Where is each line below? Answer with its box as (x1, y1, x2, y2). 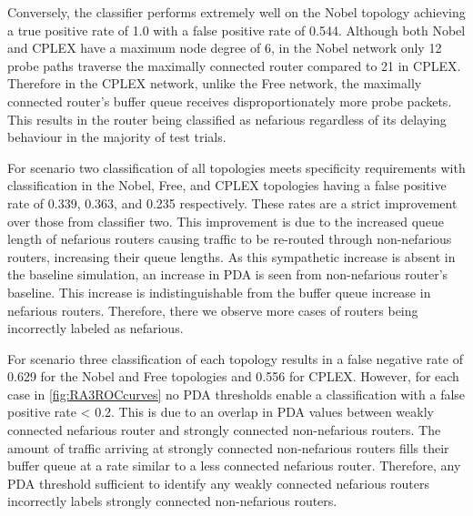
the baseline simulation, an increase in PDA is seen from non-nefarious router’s (7, 265, 448, 284)
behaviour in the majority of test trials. (7, 127, 226, 147)
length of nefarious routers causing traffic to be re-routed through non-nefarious (7, 229, 452, 248)
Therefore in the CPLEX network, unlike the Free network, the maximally (7, 74, 422, 93)
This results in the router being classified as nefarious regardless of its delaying (7, 109, 447, 128)
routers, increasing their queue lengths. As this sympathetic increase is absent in (7, 247, 456, 266)
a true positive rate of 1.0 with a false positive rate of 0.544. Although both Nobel (7, 20, 466, 39)
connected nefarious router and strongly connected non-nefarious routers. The (7, 420, 441, 440)
